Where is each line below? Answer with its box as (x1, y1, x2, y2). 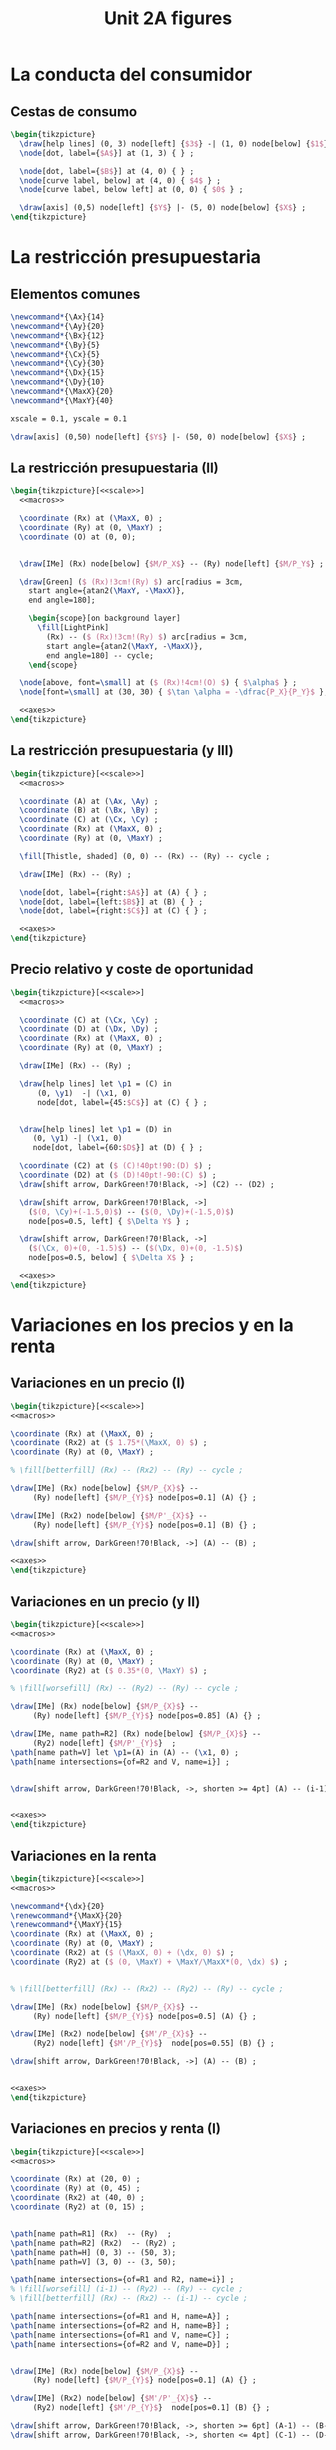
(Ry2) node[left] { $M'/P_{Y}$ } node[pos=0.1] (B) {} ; (32, 2403, 271, 2413)
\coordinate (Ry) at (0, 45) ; (10, 2183, 141, 2194)
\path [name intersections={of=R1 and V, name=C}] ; (10, 2330, 230, 2340)
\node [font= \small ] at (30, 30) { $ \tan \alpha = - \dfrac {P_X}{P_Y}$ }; (19, 687, 329, 697)
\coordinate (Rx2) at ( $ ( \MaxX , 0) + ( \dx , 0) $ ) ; (10, 1948, 235, 1958)
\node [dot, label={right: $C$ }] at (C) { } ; (19, 906, 208, 916)
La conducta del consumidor (10, 63, 253, 86)
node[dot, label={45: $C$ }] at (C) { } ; (36, 1097, 208, 1107)
